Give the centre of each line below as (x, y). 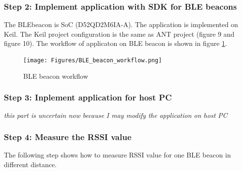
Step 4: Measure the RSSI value (68, 136)
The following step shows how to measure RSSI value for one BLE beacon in (117, 155)
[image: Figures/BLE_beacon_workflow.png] (93, 60)
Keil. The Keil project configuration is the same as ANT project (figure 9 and (119, 34)
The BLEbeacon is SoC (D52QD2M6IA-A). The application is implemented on (121, 24)
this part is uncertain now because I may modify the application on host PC (116, 115)
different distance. (30, 164)
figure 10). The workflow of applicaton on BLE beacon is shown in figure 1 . (115, 43)
